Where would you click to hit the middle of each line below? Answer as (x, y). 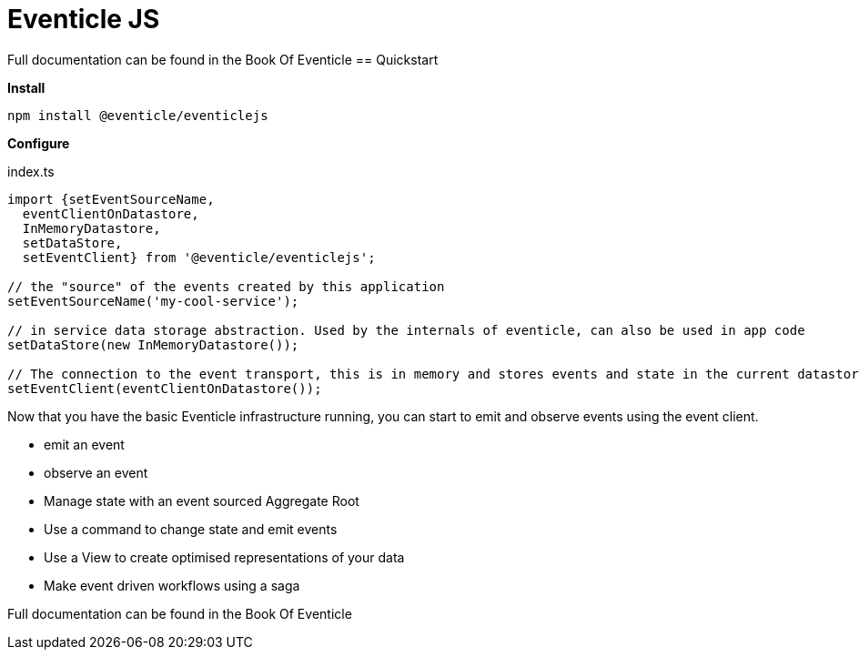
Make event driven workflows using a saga (172, 585)
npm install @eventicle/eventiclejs (138, 115)
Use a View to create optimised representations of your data (224, 557)
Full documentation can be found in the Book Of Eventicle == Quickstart (223, 59)
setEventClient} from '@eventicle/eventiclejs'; (199, 257)
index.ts (31, 171)
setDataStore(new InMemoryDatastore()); (153, 344)
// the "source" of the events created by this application (226, 286)
